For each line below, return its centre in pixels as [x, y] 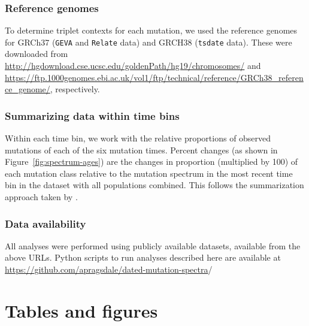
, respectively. [75, 89]
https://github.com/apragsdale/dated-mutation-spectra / [109, 269]
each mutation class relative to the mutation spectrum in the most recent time [149, 173]
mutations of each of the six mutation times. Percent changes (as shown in [141, 150]
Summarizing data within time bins [92, 115]
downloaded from [37, 54]
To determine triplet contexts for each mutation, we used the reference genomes [151, 30]
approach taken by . [41, 197]
